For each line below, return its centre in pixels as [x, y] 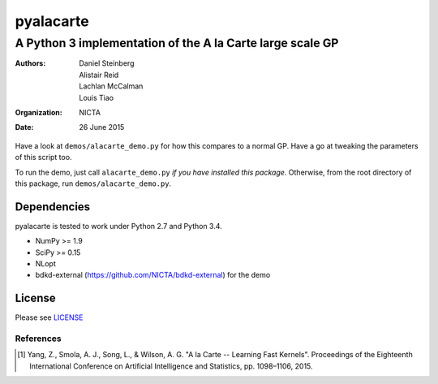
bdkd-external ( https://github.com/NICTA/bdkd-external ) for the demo [153, 275]
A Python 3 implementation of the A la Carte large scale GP [177, 43]
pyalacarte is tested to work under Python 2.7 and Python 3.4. [118, 226]
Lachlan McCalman [111, 86]
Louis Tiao [96, 97]
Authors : [30, 63]
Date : [24, 127]
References [38, 339]
